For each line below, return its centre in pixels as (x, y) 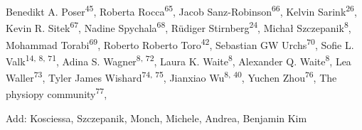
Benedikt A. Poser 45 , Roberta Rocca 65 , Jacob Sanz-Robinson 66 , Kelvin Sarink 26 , (181, 10)
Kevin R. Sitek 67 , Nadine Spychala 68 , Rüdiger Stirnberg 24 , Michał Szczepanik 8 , (179, 27)
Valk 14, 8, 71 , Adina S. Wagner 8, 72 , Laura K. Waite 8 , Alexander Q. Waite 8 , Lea (179, 60)
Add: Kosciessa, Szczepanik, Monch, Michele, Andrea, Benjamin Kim (156, 118)
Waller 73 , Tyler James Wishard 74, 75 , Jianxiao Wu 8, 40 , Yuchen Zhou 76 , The (171, 76)
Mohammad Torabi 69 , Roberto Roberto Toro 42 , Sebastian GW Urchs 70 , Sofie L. (180, 43)
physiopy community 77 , (57, 93)
